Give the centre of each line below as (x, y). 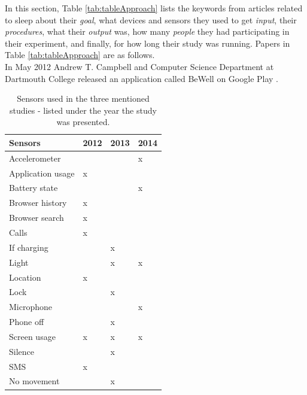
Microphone (31, 307)
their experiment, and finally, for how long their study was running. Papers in (148, 43)
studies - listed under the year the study (83, 110)
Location (25, 277)
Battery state (34, 188)
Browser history (38, 203)
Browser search (37, 218)
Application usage (42, 173)
